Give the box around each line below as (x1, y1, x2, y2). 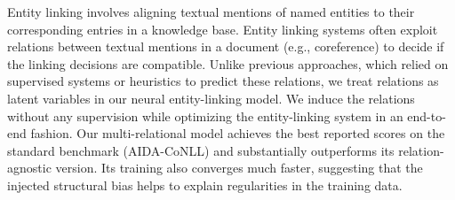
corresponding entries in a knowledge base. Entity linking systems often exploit (7, 19, 438, 38)
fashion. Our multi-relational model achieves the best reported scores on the (30, 124, 445, 142)
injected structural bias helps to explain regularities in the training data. (7, 175, 403, 194)
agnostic (7, 158, 52, 177)
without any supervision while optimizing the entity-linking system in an (7, 106, 403, 125)
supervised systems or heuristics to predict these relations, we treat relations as (7, 72, 439, 90)
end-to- (407, 106, 446, 125)
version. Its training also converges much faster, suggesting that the (55, 158, 423, 177)
